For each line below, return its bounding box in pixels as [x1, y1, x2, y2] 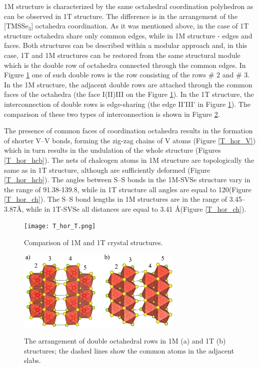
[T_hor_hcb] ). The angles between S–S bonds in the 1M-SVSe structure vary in [4, 174, 250, 185]
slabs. [24, 355, 41, 366]
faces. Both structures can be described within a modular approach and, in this [4, 40, 247, 50]
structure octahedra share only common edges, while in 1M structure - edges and [4, 30, 252, 40]
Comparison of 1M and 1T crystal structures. [24, 237, 163, 248]
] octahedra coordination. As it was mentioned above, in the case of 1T [31, 20, 249, 31]
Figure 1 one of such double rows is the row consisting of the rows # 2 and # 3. [4, 69, 250, 80]
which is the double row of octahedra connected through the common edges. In [4, 59, 246, 70]
